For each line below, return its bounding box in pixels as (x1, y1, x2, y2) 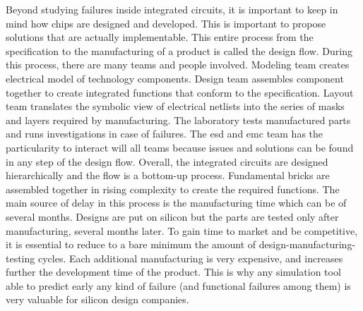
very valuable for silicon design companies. (6, 292, 189, 307)
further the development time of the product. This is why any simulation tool (6, 264, 341, 279)
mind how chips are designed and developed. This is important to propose (6, 16, 326, 30)
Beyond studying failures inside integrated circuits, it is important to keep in (6, 2, 338, 16)
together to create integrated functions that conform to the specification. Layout (6, 85, 354, 99)
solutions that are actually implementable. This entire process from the (6, 30, 314, 44)
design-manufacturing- (258, 237, 356, 252)
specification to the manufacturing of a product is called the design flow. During (6, 43, 352, 58)
